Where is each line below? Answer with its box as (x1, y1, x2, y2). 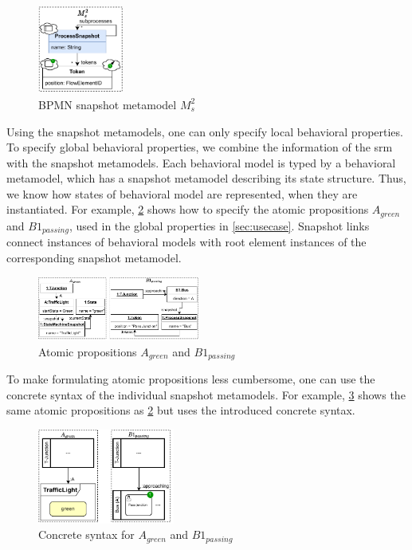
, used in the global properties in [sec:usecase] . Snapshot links (69, 217, 370, 234)
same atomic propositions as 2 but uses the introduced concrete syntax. (6, 402, 355, 418)
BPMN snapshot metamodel (38, 96, 177, 112)
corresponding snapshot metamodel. (6, 249, 182, 265)
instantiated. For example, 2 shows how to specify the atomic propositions (6, 201, 369, 218)
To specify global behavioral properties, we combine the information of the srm (6, 139, 393, 155)
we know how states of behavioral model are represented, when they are (6, 185, 358, 202)
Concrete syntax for (38, 526, 135, 543)
